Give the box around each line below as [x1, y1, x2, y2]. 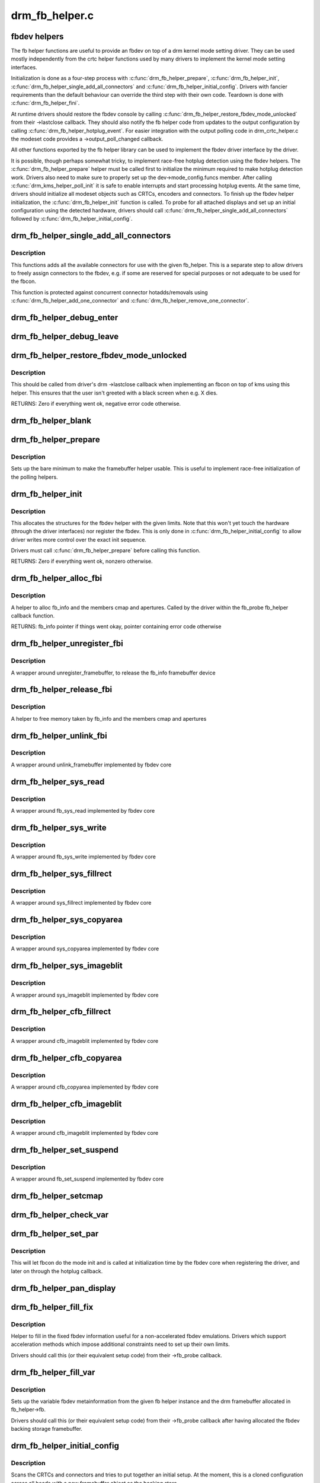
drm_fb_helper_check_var [11, 1210, 109, 1220]
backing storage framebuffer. [11, 1425, 83, 1433]
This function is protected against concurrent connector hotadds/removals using [11, 288, 208, 296]
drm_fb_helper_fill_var [11, 1367, 95, 1377]
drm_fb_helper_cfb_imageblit [11, 1099, 122, 1109]
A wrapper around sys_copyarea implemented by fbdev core [11, 945, 159, 952]
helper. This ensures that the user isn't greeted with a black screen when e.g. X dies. [11, 389, 218, 396]
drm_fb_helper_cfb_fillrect [11, 1007, 111, 1017]
